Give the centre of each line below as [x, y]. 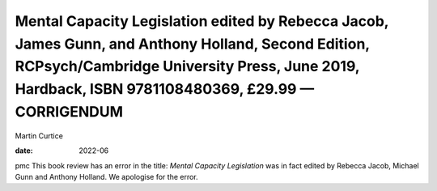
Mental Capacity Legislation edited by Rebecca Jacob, [202, 21]
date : [24, 151]
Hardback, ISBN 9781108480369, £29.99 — [165, 89]
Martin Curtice [39, 136]
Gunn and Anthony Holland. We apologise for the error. [106, 176]
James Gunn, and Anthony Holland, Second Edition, [192, 44]
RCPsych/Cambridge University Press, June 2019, [187, 67]
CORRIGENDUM [69, 111]
